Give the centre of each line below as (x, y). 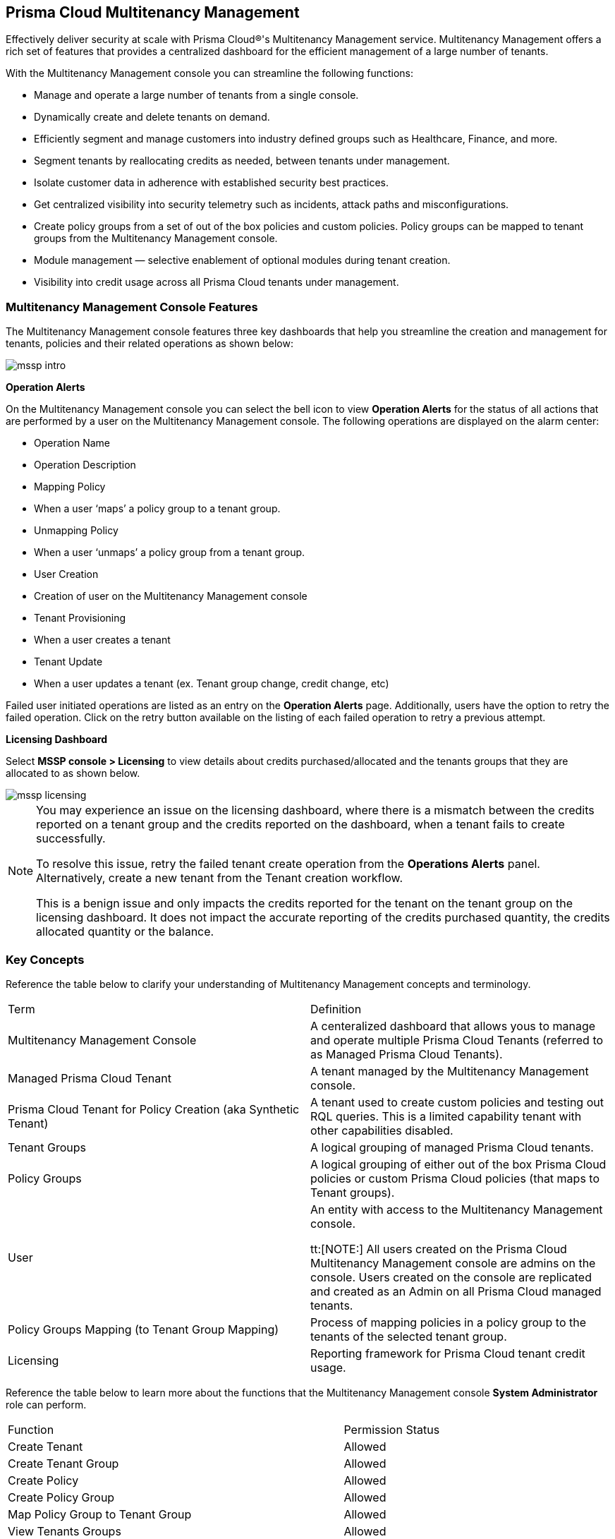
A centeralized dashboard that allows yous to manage (453, 1026)
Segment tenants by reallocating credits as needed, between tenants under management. (242, 161)
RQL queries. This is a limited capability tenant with (446, 1116)
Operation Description (85, 465)
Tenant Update (68, 662)
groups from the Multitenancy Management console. (156, 239)
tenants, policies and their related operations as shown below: (150, 344)
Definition (336, 1009)
